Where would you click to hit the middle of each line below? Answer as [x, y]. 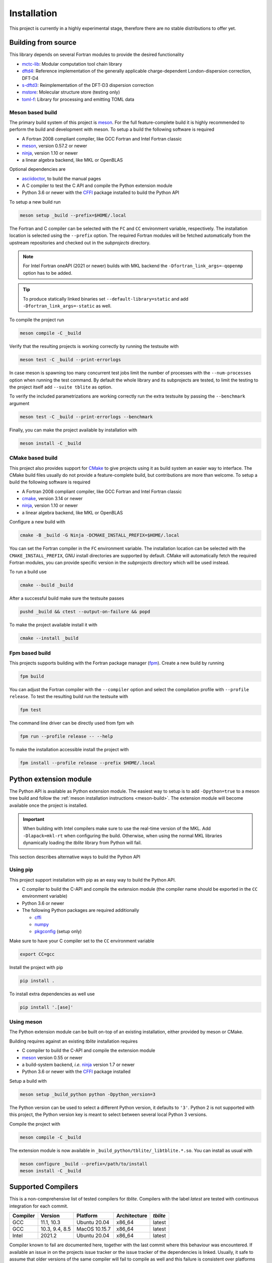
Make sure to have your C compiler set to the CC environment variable [82, 941]
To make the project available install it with [53, 625]
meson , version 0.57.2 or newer [55, 146]
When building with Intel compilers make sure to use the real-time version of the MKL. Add [117, 829]
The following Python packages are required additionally [81, 910]
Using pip [21, 870]
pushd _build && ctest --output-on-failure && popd [85, 612]
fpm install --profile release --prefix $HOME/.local [88, 763]
